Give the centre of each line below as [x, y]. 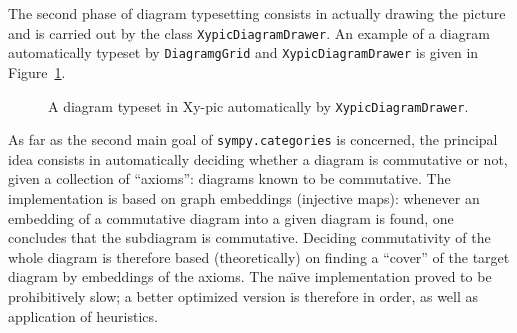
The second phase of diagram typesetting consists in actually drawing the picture [257, 13]
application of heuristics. [83, 315]
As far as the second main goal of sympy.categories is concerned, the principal [253, 139]
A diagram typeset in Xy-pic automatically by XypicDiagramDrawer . [258, 105]
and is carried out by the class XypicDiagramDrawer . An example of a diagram [249, 32]
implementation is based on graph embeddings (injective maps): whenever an [244, 198]
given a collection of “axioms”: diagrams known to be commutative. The [229, 178]
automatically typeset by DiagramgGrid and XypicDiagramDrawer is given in [243, 52]
